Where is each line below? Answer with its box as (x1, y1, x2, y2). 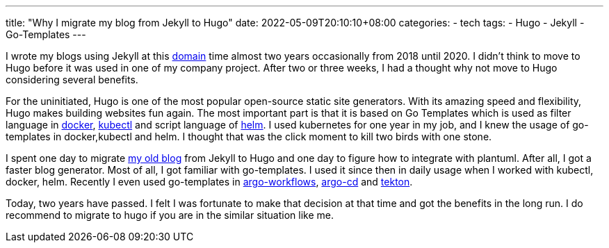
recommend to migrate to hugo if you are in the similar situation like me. (6, 209, 334, 221)
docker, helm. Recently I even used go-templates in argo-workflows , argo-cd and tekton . (6, 176, 413, 188)
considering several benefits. (6, 74, 138, 85)
